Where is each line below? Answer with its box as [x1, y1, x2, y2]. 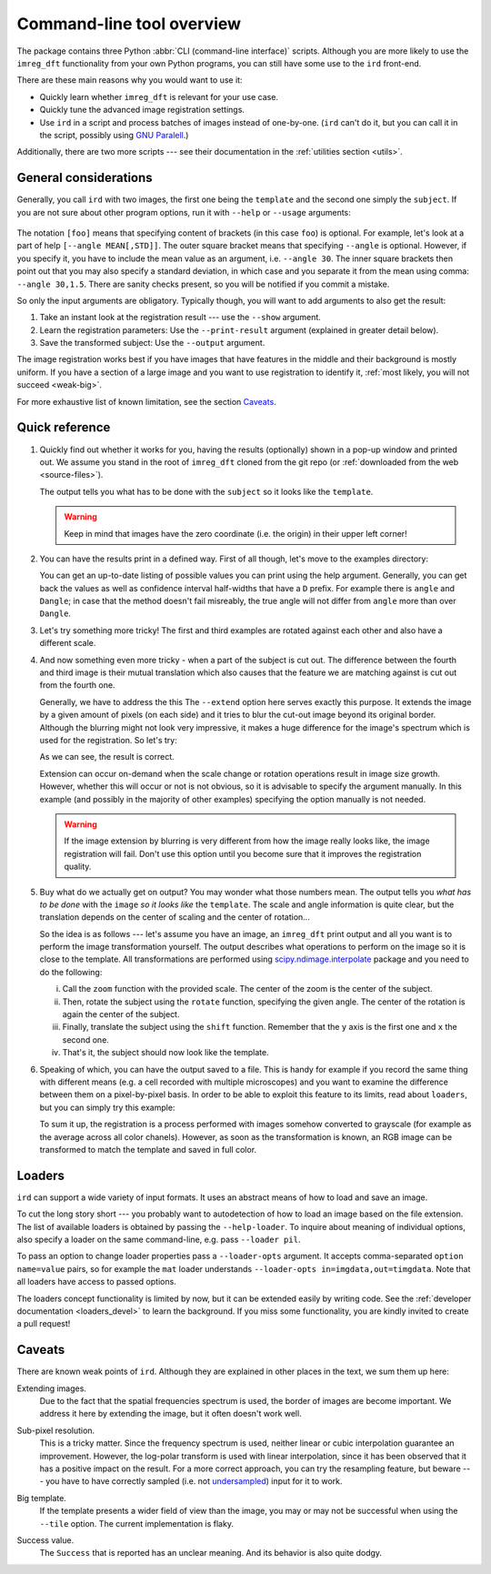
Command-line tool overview [16, 14, 241, 34]
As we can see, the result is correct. [39, 752, 175, 762]
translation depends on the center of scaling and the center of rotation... [39, 912, 311, 923]
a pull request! [16, 1318, 71, 1329]
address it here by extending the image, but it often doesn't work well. [39, 1408, 302, 1419]
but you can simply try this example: [39, 1102, 175, 1113]
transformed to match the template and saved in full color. [39, 1144, 257, 1155]
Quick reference [16, 419, 111, 436]
